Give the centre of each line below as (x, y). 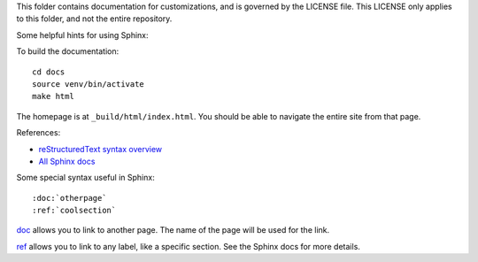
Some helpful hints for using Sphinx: (83, 35)
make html (53, 96)
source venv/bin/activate (89, 84)
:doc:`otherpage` (69, 198)
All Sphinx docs (67, 161)
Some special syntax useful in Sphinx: (85, 178)
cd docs (49, 72)
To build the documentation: (68, 51)
